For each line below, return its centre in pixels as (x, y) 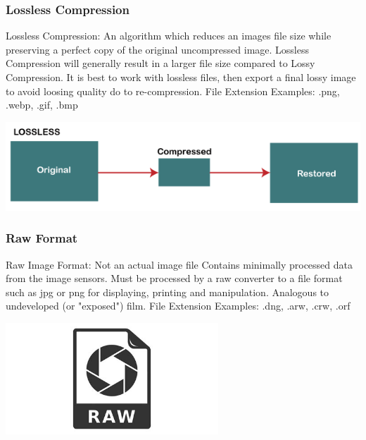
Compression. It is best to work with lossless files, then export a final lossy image (181, 77)
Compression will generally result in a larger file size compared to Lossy (160, 63)
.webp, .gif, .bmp (42, 105)
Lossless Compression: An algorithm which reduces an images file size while (169, 36)
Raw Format (42, 238)
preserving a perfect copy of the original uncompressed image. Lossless (158, 49)
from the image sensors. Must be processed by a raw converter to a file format (174, 278)
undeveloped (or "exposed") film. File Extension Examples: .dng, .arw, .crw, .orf (178, 306)
